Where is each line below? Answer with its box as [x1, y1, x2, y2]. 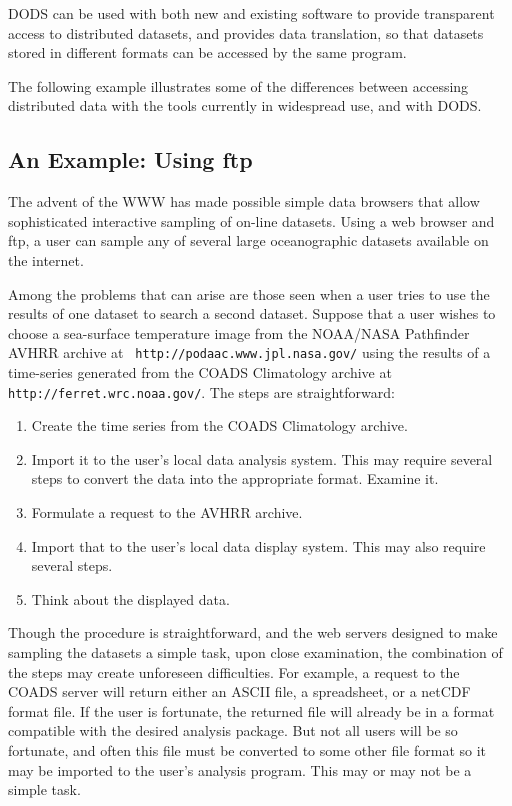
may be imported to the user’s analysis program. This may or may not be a [8, 759, 472, 780]
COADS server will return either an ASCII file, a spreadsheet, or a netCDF [8, 681, 471, 702]
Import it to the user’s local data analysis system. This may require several [31, 448, 493, 469]
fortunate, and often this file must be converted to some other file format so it [8, 740, 487, 761]
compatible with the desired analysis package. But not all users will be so [8, 720, 458, 741]
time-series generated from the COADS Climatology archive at [8, 361, 392, 382]
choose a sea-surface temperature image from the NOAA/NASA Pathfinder [8, 322, 470, 343]
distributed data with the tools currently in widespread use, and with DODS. [8, 95, 482, 116]
